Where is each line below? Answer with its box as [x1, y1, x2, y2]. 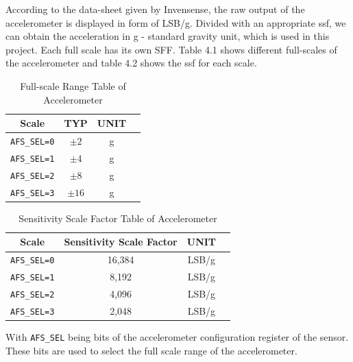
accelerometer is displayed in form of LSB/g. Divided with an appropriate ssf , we [5, 15, 346, 29]
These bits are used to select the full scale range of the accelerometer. [5, 343, 297, 357]
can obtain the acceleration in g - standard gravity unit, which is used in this [5, 29, 330, 43]
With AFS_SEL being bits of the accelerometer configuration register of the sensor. [5, 330, 349, 344]
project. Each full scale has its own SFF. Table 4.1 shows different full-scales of [5, 42, 337, 56]
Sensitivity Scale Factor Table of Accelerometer [19, 210, 217, 225]
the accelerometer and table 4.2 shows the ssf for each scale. [5, 56, 257, 70]
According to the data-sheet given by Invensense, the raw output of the [5, 2, 305, 16]
